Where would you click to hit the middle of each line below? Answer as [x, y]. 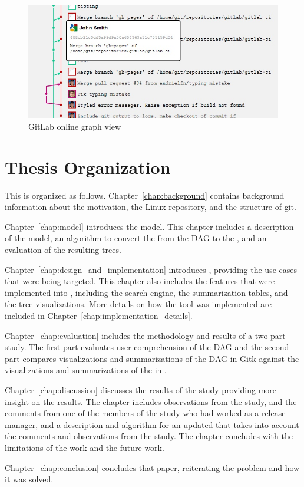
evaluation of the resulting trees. [63, 250]
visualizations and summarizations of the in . [86, 370]
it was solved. [29, 479]
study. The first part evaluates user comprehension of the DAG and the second [147, 347]
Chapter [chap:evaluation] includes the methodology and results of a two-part [145, 335]
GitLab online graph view [75, 126]
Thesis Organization [88, 167]
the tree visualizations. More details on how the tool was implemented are [138, 304]
